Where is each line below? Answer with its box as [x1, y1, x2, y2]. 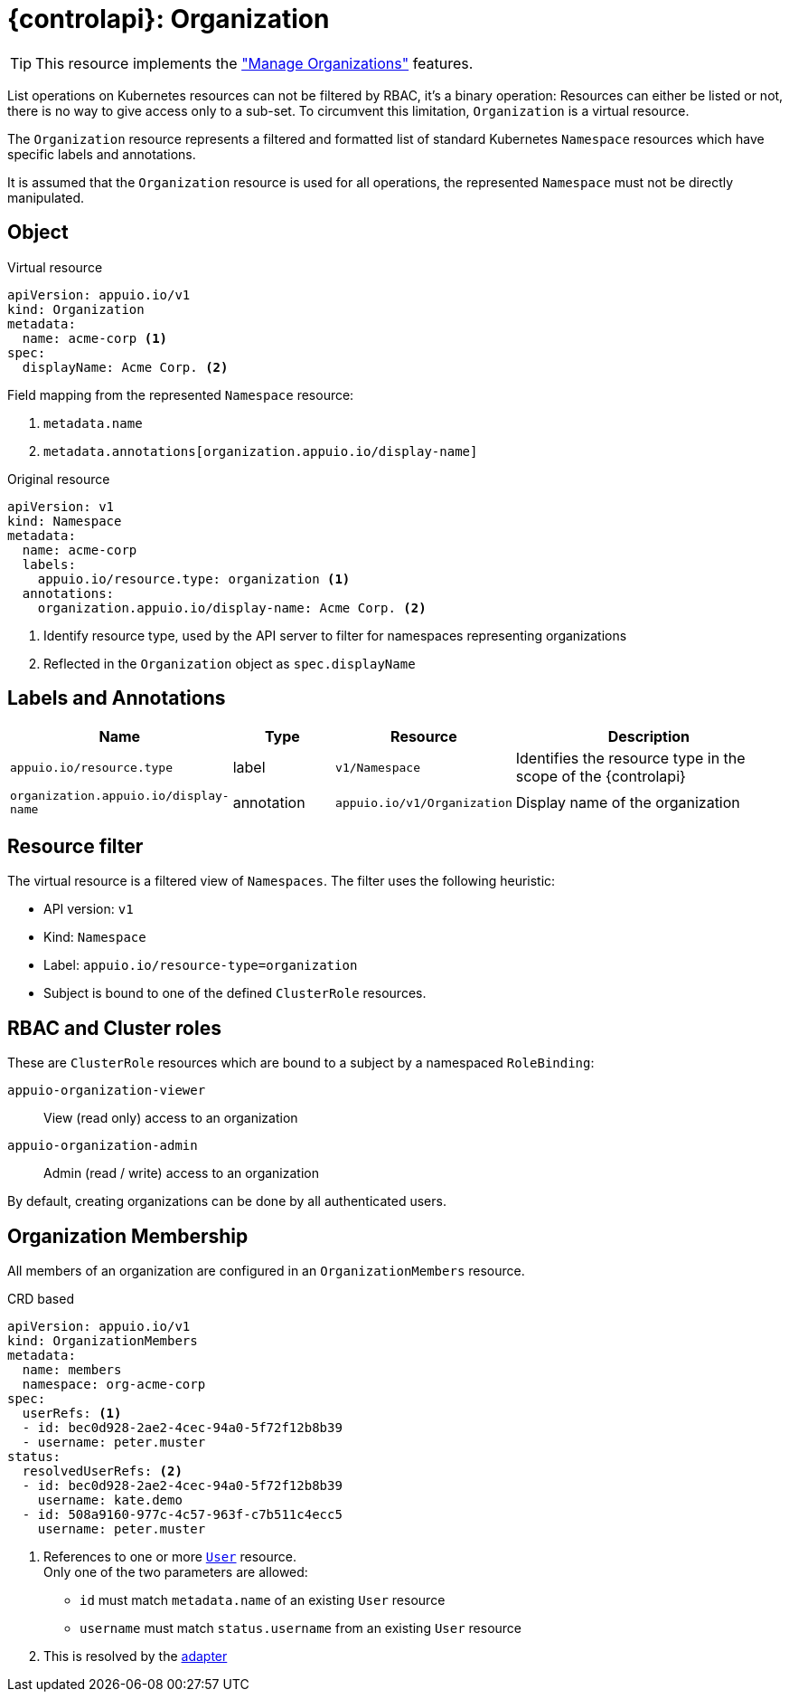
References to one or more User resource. [43, 1548, 296, 1564]
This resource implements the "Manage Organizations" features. [35, 53, 474, 72]
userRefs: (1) [22, 1405, 122, 1420]
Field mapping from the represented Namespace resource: [7, 386, 354, 403]
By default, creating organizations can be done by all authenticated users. [7, 1193, 446, 1210]
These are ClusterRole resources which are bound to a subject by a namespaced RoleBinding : [7, 1055, 595, 1071]
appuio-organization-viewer [7, 1083, 206, 1098]
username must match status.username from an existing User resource [80, 1619, 522, 1636]
